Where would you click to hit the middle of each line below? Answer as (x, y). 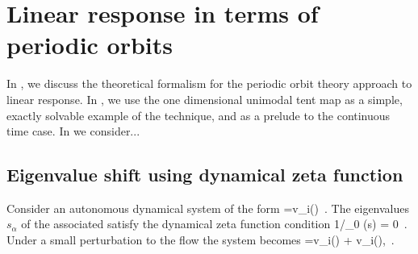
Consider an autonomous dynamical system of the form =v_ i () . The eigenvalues (208, 208)
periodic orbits (90, 45)
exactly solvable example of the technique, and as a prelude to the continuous (199, 115)
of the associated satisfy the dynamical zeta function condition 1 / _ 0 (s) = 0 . (214, 224)
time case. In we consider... (73, 131)
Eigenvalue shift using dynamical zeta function (205, 175)
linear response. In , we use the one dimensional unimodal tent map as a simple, (205, 99)
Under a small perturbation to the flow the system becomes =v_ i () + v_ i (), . (201, 240)
